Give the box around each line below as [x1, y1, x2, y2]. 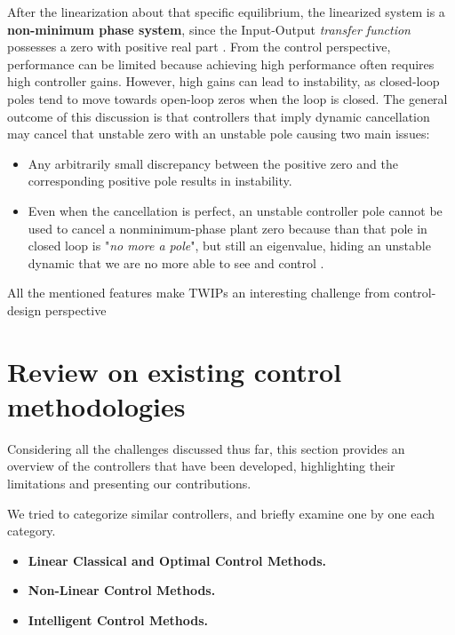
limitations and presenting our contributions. [7, 474, 251, 492]
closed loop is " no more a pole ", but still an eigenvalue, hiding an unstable [28, 236, 431, 255]
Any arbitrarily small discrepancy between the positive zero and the [28, 154, 398, 172]
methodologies [7, 387, 186, 424]
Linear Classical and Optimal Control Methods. [28, 551, 327, 569]
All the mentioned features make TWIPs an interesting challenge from [7, 283, 390, 302]
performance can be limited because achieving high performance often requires [7, 54, 435, 73]
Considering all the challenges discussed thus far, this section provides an [7, 439, 405, 457]
